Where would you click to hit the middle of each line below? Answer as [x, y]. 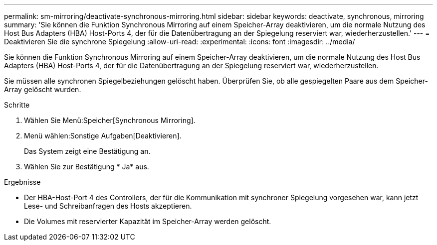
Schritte [17, 105]
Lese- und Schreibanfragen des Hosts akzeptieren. [108, 206]
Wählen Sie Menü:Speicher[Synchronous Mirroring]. [110, 120]
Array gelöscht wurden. [43, 89]
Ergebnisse [22, 182]
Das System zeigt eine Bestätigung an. [87, 151]
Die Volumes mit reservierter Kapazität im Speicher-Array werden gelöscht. [148, 221]
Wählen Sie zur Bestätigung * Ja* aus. [87, 167]
